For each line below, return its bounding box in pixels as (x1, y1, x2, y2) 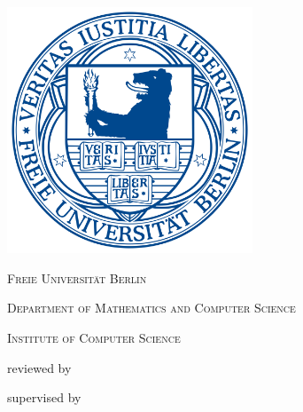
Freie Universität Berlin (7, 268, 147, 287)
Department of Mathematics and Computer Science (7, 298, 296, 317)
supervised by (7, 388, 82, 407)
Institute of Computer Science (7, 328, 181, 346)
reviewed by (7, 358, 72, 376)
